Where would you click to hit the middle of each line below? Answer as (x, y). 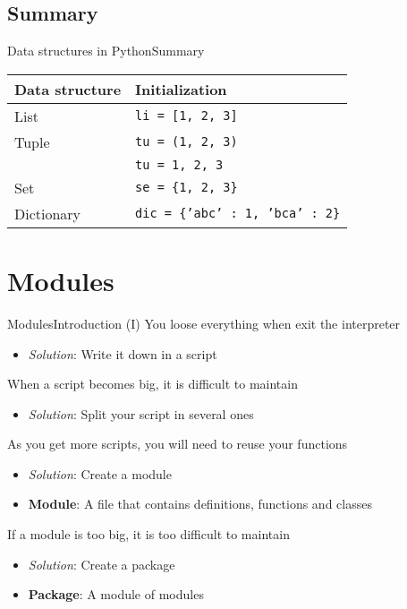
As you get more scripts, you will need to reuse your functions (178, 444)
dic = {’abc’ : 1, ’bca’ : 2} (238, 214)
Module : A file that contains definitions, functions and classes (200, 504)
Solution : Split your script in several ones (141, 413)
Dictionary (48, 213)
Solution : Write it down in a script (123, 353)
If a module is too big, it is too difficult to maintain (148, 534)
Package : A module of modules (116, 594)
